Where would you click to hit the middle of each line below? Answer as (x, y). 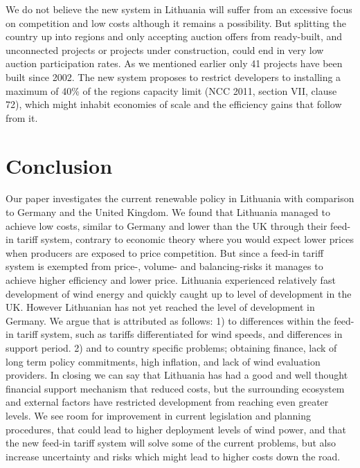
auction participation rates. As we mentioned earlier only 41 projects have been (174, 63)
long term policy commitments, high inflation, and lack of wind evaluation (163, 361)
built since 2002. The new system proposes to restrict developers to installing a (173, 76)
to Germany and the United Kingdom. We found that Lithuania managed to (168, 212)
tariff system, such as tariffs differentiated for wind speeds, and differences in (180, 334)
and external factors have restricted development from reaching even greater (167, 402)
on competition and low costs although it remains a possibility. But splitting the (176, 22)
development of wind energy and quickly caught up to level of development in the (179, 293)
